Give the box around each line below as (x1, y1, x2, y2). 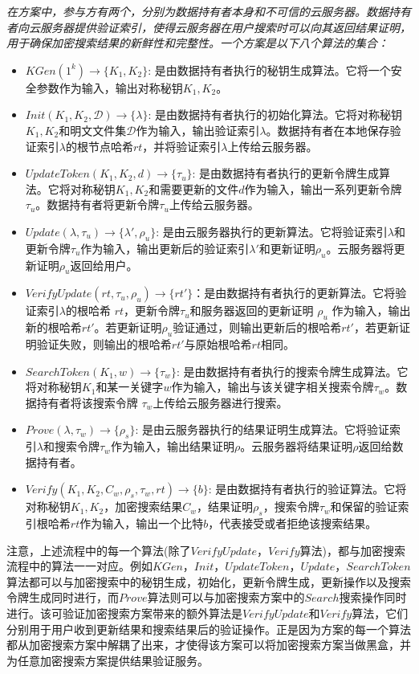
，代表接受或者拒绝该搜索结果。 (208, 515, 377, 532)
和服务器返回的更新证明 (189, 302, 314, 319)
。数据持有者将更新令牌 (35, 196, 160, 213)
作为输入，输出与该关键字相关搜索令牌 (171, 378, 374, 395)
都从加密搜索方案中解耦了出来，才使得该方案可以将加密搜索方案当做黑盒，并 (6, 636, 411, 653)
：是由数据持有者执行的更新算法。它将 (193, 284, 396, 301)
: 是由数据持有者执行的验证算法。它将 (208, 480, 407, 497)
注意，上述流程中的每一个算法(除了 (6, 541, 191, 558)
